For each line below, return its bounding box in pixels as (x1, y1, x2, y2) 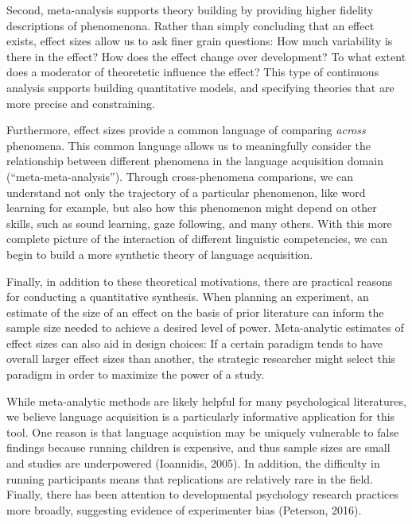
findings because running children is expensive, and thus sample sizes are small (6, 439, 391, 456)
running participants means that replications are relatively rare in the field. (6, 470, 373, 487)
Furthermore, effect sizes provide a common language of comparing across (6, 121, 366, 138)
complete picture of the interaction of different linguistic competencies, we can (6, 230, 387, 247)
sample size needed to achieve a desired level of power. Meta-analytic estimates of (6, 319, 404, 336)
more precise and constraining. (6, 94, 155, 111)
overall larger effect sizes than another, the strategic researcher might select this (6, 350, 396, 367)
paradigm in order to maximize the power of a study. (6, 366, 265, 383)
